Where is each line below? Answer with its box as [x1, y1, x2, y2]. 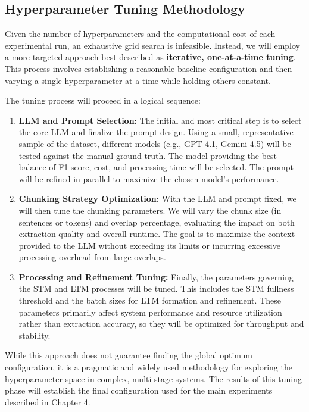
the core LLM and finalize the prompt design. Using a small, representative [18, 126, 294, 138]
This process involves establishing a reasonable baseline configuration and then [5, 62, 292, 74]
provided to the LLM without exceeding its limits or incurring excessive [18, 239, 280, 251]
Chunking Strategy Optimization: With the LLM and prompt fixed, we [18, 192, 296, 205]
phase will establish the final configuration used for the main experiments [5, 384, 273, 397]
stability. [18, 329, 51, 341]
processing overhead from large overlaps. [18, 251, 166, 263]
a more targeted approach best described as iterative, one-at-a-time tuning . [5, 51, 296, 63]
